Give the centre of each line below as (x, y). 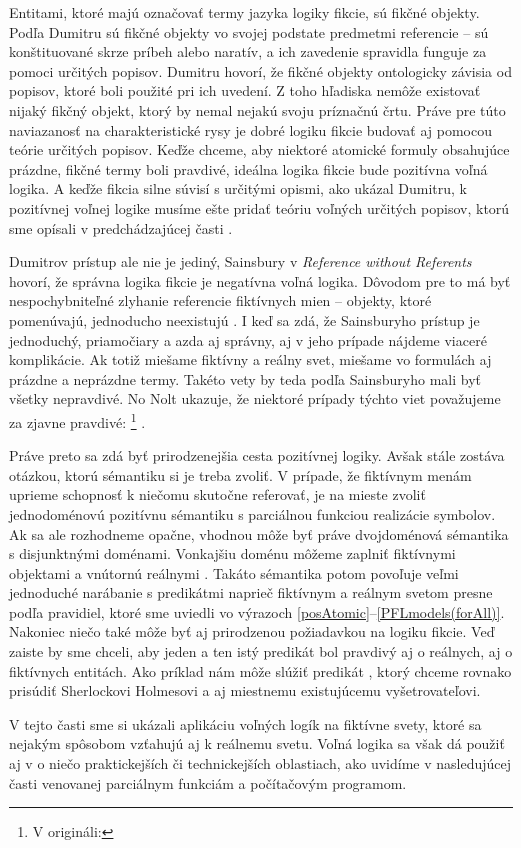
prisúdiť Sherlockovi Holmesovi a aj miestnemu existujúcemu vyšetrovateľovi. (245, 690)
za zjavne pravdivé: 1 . (77, 420)
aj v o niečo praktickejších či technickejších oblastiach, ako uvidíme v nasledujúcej (260, 763)
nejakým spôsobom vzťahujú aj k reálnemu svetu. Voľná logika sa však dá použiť (257, 743)
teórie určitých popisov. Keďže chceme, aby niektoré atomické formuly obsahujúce (259, 149)
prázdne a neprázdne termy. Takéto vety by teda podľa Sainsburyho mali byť (245, 378)
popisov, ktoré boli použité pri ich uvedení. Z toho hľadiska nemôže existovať (245, 90)
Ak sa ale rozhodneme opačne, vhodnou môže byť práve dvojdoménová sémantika (259, 533)
